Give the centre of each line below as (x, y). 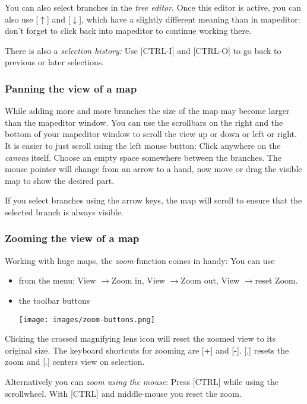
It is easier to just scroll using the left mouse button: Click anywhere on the (143, 145)
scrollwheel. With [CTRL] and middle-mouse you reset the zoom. (123, 393)
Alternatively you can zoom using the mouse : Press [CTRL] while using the (142, 381)
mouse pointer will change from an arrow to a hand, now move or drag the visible (153, 169)
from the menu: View (57, 280)
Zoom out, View (210, 280)
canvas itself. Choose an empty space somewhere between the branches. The (143, 157)
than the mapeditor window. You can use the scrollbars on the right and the (144, 122)
